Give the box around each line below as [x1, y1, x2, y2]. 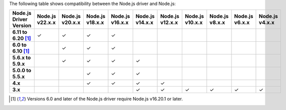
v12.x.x [160, 19, 178, 26]
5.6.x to [12, 54, 31, 61]
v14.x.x [135, 19, 154, 26]
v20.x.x [62, 19, 81, 26]
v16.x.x [111, 19, 129, 26]
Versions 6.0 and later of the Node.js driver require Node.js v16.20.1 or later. [27, 96, 183, 102]
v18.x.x [86, 19, 104, 26]
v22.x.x [37, 19, 56, 26]
